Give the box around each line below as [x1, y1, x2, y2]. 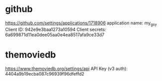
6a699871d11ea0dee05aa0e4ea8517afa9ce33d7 [5, 31, 105, 38]
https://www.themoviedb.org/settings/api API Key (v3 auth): [5, 66, 128, 72]
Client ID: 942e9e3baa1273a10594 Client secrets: [5, 26, 106, 32]
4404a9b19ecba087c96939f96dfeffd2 [5, 71, 84, 77]
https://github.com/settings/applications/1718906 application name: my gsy [5, 20, 157, 27]
